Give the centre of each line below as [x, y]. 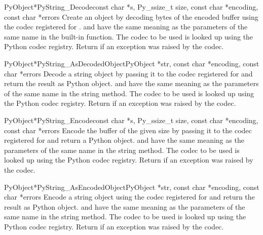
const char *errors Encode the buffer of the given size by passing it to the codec [128, 130]
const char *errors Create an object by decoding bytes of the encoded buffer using [131, 16]
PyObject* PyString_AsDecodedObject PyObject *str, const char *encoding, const [132, 63]
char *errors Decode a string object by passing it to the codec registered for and [128, 73]
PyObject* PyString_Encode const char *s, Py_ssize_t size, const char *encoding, [131, 120]
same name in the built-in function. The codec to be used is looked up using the [129, 36]
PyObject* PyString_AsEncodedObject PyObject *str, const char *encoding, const [132, 187]
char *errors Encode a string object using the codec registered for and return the [129, 197]
